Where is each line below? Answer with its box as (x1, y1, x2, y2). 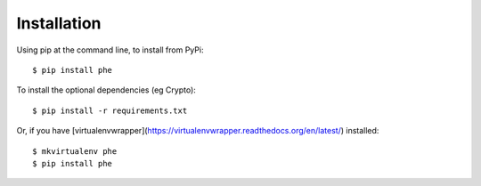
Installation (16, 13, 102, 33)
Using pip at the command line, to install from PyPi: (16, 44, 204, 55)
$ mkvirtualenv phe (32, 146, 118, 156)
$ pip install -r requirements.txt (32, 105, 188, 116)
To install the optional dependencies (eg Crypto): (16, 85, 196, 95)
